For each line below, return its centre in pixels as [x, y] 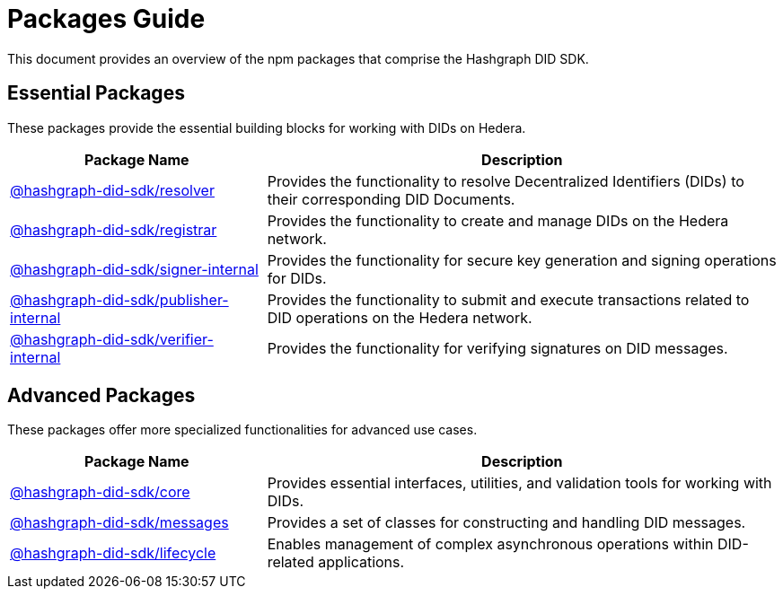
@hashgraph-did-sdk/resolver [112, 190]
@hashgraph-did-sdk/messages [119, 523]
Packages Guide [106, 19]
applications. [361, 562]
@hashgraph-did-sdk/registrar [114, 229]
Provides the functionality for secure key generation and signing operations [522, 260]
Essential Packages [96, 93]
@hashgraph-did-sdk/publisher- [119, 299]
